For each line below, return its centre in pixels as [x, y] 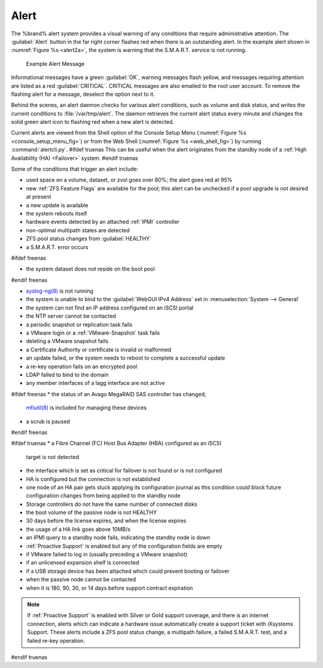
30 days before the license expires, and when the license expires [106, 521]
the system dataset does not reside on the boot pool [90, 269]
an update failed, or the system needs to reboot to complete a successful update [126, 358]
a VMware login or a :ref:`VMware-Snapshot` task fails [93, 333]
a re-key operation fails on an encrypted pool [82, 366]
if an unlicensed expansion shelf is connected [83, 563]
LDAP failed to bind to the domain [67, 375]
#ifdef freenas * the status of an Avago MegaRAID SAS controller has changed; [109, 394]
